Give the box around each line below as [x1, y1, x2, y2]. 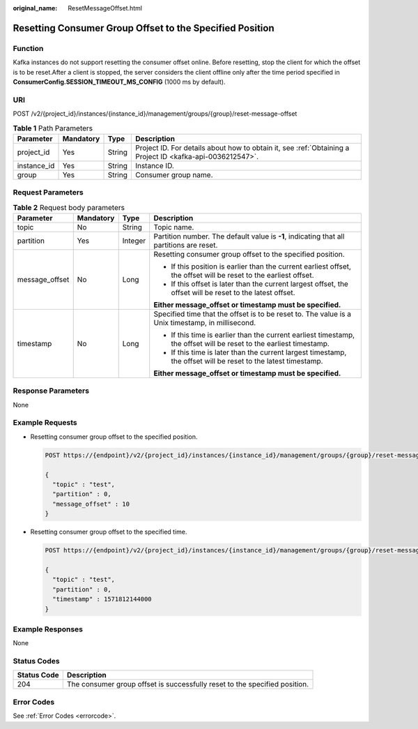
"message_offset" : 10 [52, 499, 130, 508]
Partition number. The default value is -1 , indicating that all [153, 231, 345, 241]
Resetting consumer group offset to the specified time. [30, 527, 187, 536]
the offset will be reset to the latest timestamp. [171, 356, 323, 366]
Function [13, 43, 44, 53]
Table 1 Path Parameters [13, 123, 93, 133]
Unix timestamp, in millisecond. [153, 317, 256, 327]
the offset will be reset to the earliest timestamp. [171, 338, 330, 348]
